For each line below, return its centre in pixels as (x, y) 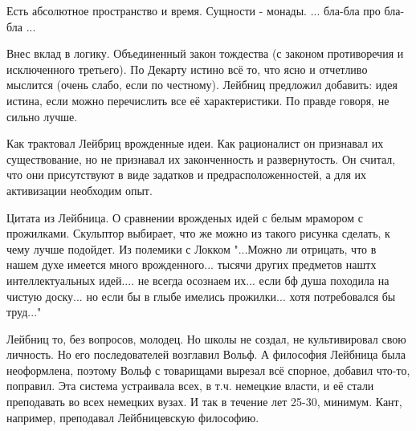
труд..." (24, 312)
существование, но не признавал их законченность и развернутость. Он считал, (201, 159)
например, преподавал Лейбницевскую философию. (133, 417)
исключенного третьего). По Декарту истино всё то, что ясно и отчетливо (187, 69)
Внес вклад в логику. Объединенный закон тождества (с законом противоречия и (205, 53)
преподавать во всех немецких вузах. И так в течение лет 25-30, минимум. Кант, (204, 402)
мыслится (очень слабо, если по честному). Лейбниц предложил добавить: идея (202, 85)
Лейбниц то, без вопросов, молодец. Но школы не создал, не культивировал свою (206, 338)
